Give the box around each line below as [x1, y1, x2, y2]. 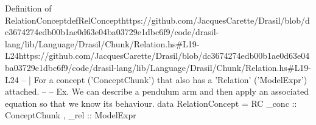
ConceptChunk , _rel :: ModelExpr [5, 109, 136, 121]
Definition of [5, 2, 52, 14]
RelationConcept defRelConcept [5, 13, 122, 26]
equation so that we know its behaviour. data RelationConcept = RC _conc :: [5, 96, 297, 109]
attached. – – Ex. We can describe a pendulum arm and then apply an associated [5, 85, 309, 98]
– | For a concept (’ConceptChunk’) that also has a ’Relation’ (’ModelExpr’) [21, 73, 307, 86]
